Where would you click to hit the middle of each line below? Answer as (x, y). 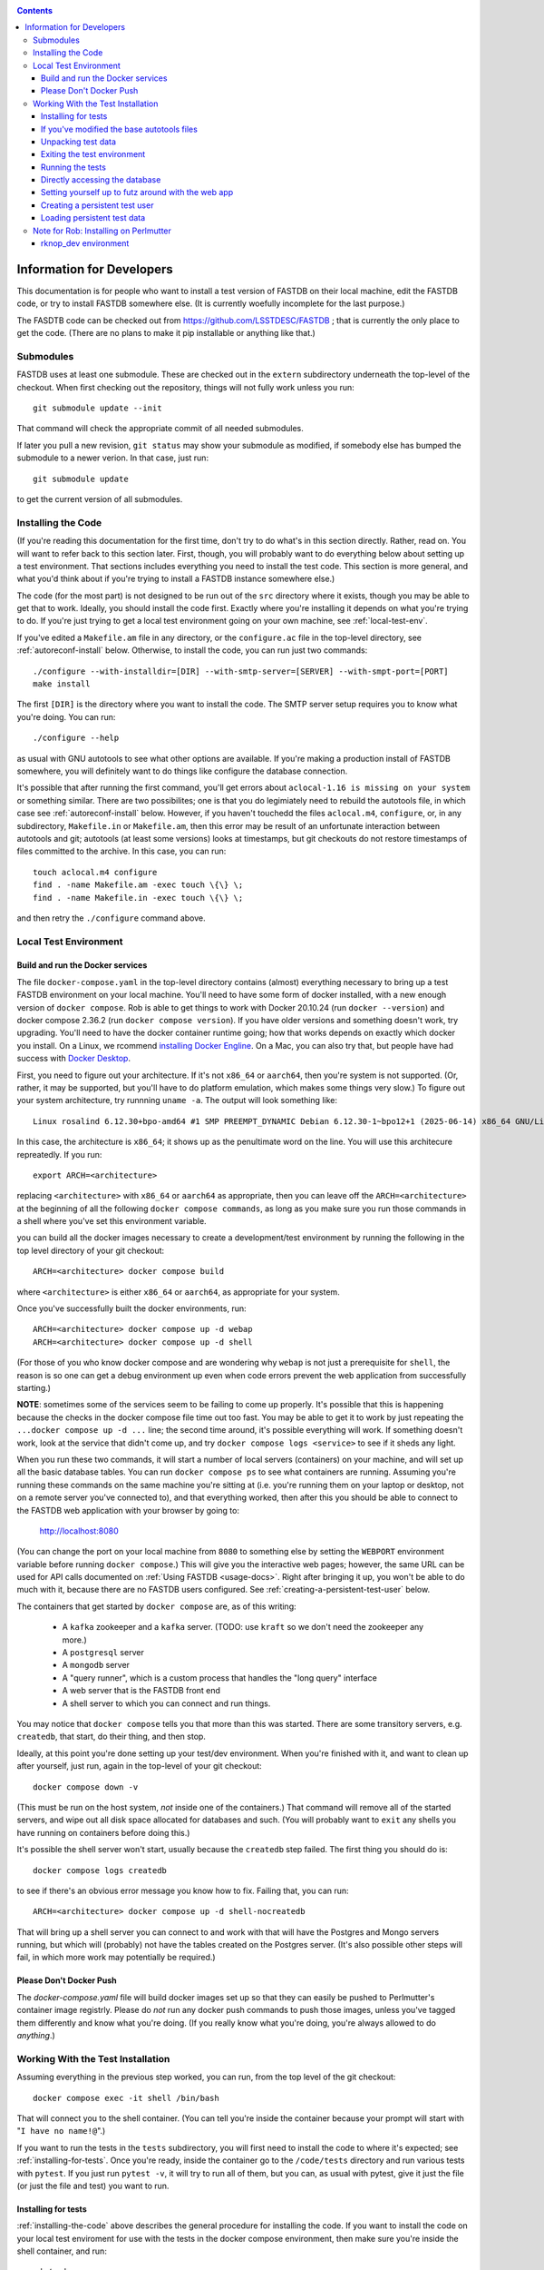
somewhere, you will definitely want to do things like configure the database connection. (182, 771)
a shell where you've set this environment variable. (112, 1221)
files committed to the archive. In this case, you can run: (121, 851)
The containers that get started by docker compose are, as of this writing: (156, 1606)
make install (62, 684)
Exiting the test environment (93, 154)
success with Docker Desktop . (74, 1059)
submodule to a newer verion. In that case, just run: (112, 458)
